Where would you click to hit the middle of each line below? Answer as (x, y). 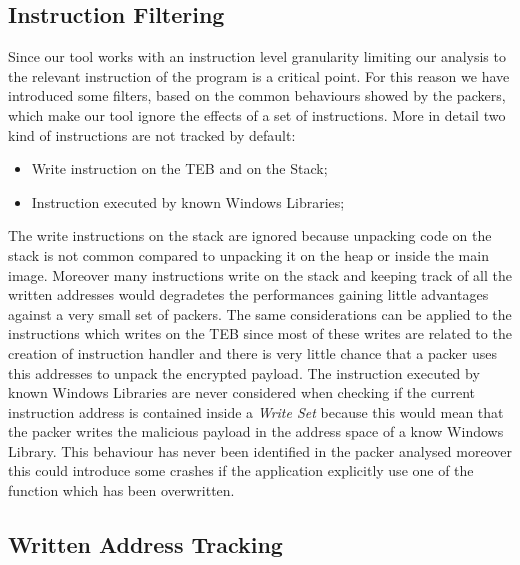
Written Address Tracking (145, 544)
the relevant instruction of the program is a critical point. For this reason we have (259, 75)
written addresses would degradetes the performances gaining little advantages (248, 294)
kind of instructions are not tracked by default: (152, 134)
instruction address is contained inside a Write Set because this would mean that (256, 411)
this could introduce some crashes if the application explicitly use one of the (241, 470)
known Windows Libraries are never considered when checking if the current (241, 392)
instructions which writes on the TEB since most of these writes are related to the (260, 333)
